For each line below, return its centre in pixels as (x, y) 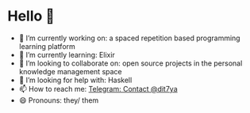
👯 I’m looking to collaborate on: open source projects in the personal (131, 63)
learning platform (47, 46)
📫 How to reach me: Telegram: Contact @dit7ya (98, 89)
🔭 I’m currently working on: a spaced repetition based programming (129, 38)
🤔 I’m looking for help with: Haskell (75, 80)
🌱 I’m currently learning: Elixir (67, 55)
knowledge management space (70, 71)
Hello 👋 (31, 16)
